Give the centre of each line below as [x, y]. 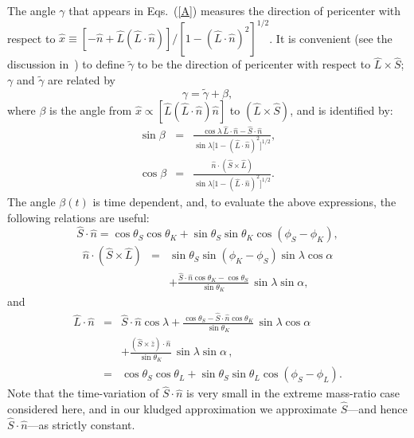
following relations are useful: [78, 217]
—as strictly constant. [81, 424]
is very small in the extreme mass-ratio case [293, 393]
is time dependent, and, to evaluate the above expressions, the [244, 201]
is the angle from [91, 109]
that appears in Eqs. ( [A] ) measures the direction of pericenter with [235, 10]
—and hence [377, 409]
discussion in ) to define [66, 64]
